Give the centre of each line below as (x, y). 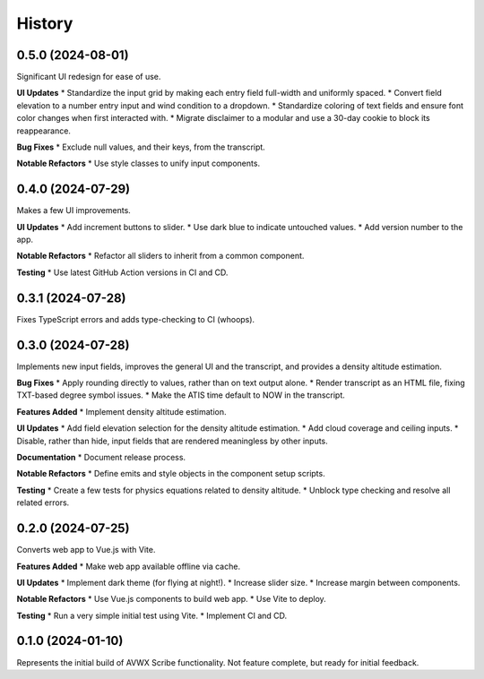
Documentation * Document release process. (101, 458)
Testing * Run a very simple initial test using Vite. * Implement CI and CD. (152, 615)
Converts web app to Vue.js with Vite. (86, 550)
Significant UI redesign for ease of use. (89, 77)
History (45, 23)
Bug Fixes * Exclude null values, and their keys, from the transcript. (141, 147)
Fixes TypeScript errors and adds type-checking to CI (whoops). (136, 319)
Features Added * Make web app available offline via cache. (129, 566)
